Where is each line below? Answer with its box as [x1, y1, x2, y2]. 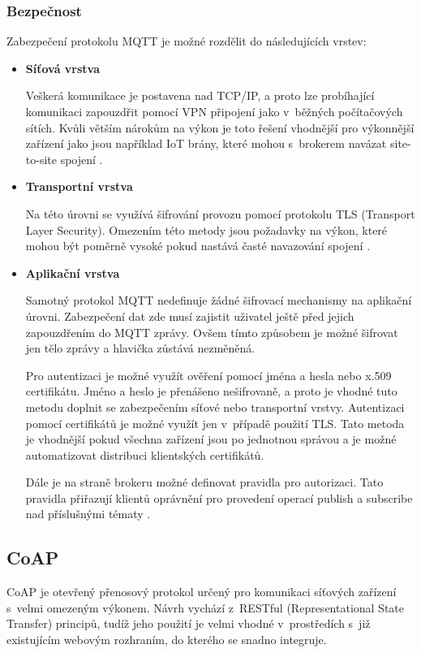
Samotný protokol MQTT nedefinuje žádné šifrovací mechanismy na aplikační [25, 292, 412, 309]
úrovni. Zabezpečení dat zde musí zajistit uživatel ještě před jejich [25, 307, 354, 324]
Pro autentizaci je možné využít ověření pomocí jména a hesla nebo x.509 [25, 366, 392, 383]
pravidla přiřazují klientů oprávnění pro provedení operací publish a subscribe [25, 489, 413, 506]
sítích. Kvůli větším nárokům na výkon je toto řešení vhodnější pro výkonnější [25, 119, 415, 136]
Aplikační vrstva [25, 264, 120, 281]
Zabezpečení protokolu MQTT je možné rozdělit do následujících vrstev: [6, 32, 367, 50]
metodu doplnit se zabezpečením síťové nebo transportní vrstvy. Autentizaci [25, 398, 405, 415]
